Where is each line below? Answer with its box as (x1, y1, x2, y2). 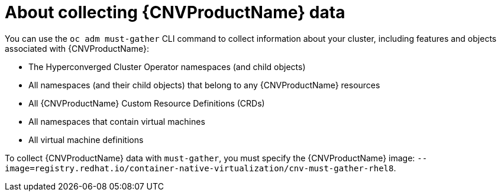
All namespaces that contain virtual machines (28, 116, 205, 127)
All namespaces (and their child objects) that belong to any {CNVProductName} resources (28, 79, 380, 90)
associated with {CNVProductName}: (5, 43, 149, 54)
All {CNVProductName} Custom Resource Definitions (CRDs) (28, 98, 265, 108)
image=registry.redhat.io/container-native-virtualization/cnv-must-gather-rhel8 (5, 163, 394, 173)
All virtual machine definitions (28, 134, 144, 145)
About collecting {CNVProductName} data (5, 2, 345, 22)
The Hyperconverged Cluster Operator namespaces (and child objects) (28, 61, 306, 72)
